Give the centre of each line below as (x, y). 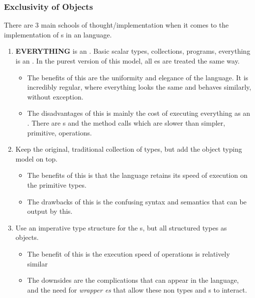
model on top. (36, 158)
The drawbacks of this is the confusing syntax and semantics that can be (137, 201)
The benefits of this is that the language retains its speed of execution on (137, 175)
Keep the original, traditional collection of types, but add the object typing (129, 149)
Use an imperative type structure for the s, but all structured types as (121, 227)
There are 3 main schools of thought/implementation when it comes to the (116, 25)
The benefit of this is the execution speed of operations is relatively (128, 253)
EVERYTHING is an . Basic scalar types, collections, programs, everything (133, 51)
